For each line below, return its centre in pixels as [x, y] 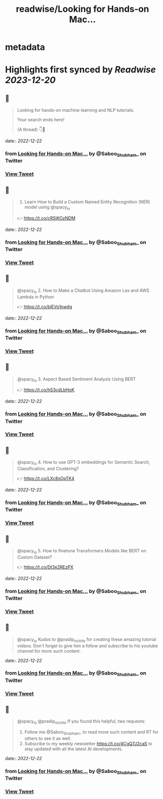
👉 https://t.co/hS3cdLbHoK [46, 390]
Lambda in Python [35, 297]
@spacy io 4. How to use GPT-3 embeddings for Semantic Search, [84, 463]
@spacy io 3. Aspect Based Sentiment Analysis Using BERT [76, 379]
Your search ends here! [41, 120]
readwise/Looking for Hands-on [82, 9]
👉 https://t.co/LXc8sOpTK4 [46, 479]
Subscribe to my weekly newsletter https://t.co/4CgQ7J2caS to [88, 744]
